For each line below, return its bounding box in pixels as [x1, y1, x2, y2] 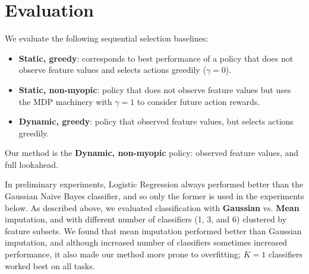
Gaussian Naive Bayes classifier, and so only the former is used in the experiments [5, 190, 304, 202]
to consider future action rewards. [137, 95, 260, 107]
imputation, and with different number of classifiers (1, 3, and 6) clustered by [5, 213, 287, 225]
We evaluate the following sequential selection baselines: [5, 32, 209, 44]
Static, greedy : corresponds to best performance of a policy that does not [18, 52, 294, 64]
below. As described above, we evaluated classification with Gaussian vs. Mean [5, 201, 299, 214]
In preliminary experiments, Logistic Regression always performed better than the [5, 178, 304, 190]
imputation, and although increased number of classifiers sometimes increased [5, 236, 288, 248]
